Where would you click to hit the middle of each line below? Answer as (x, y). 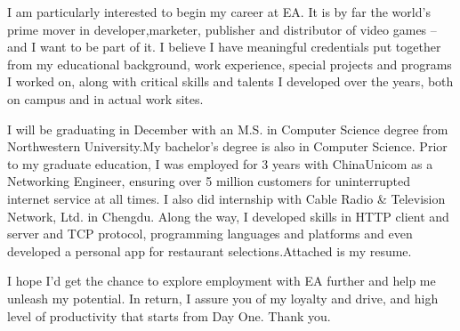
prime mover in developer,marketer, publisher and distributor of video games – (222, 29)
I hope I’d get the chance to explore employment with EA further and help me (222, 281)
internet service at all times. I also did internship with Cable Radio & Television (226, 198)
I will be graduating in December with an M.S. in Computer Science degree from (228, 129)
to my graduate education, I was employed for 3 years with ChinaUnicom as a (220, 163)
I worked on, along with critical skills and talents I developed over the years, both (230, 81)
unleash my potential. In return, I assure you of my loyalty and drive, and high (223, 298)
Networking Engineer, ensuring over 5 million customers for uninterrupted (209, 181)
